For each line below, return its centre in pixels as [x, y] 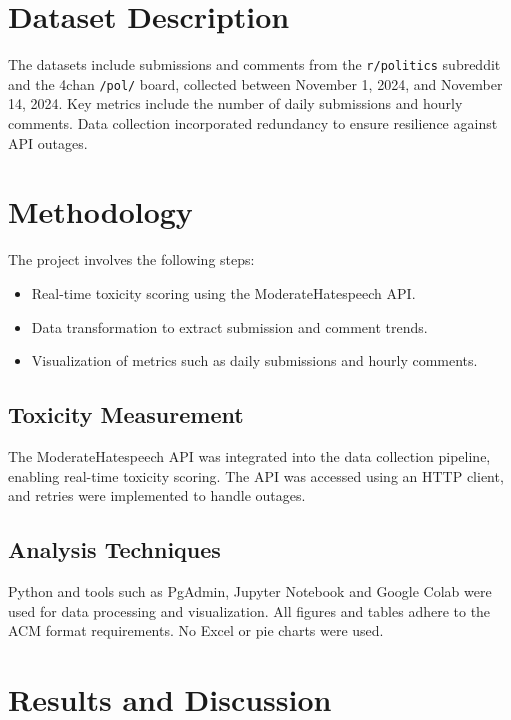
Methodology [100, 211]
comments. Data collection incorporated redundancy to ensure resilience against [253, 123]
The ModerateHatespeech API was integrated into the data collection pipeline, [249, 455]
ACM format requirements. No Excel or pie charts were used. [196, 630]
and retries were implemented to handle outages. [157, 495]
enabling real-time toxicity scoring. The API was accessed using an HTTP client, [256, 475]
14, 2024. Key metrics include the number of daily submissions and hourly [235, 103]
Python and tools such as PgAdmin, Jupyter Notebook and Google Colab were [250, 590]
